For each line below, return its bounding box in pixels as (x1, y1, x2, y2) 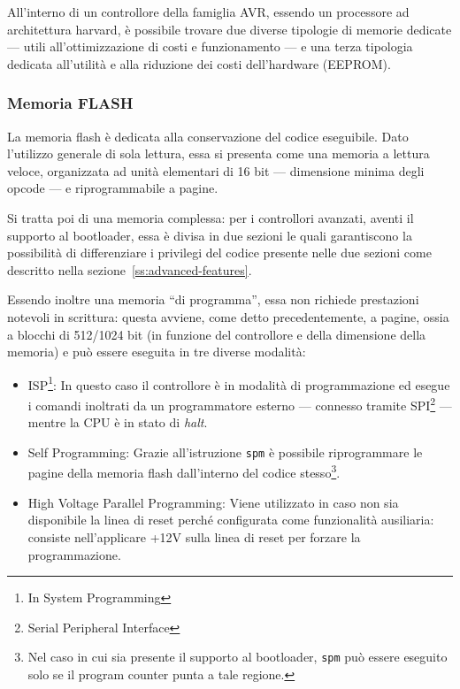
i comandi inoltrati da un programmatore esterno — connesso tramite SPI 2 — (27, 393, 452, 414)
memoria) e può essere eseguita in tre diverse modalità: (7, 342, 306, 361)
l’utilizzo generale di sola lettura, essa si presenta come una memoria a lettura (7, 144, 430, 163)
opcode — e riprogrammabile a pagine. (7, 179, 218, 197)
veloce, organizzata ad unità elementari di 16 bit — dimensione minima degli (7, 161, 425, 180)
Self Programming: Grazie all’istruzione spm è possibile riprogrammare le (27, 442, 423, 461)
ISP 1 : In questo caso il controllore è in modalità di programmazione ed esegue (27, 372, 450, 394)
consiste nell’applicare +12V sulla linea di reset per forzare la (27, 527, 361, 546)
